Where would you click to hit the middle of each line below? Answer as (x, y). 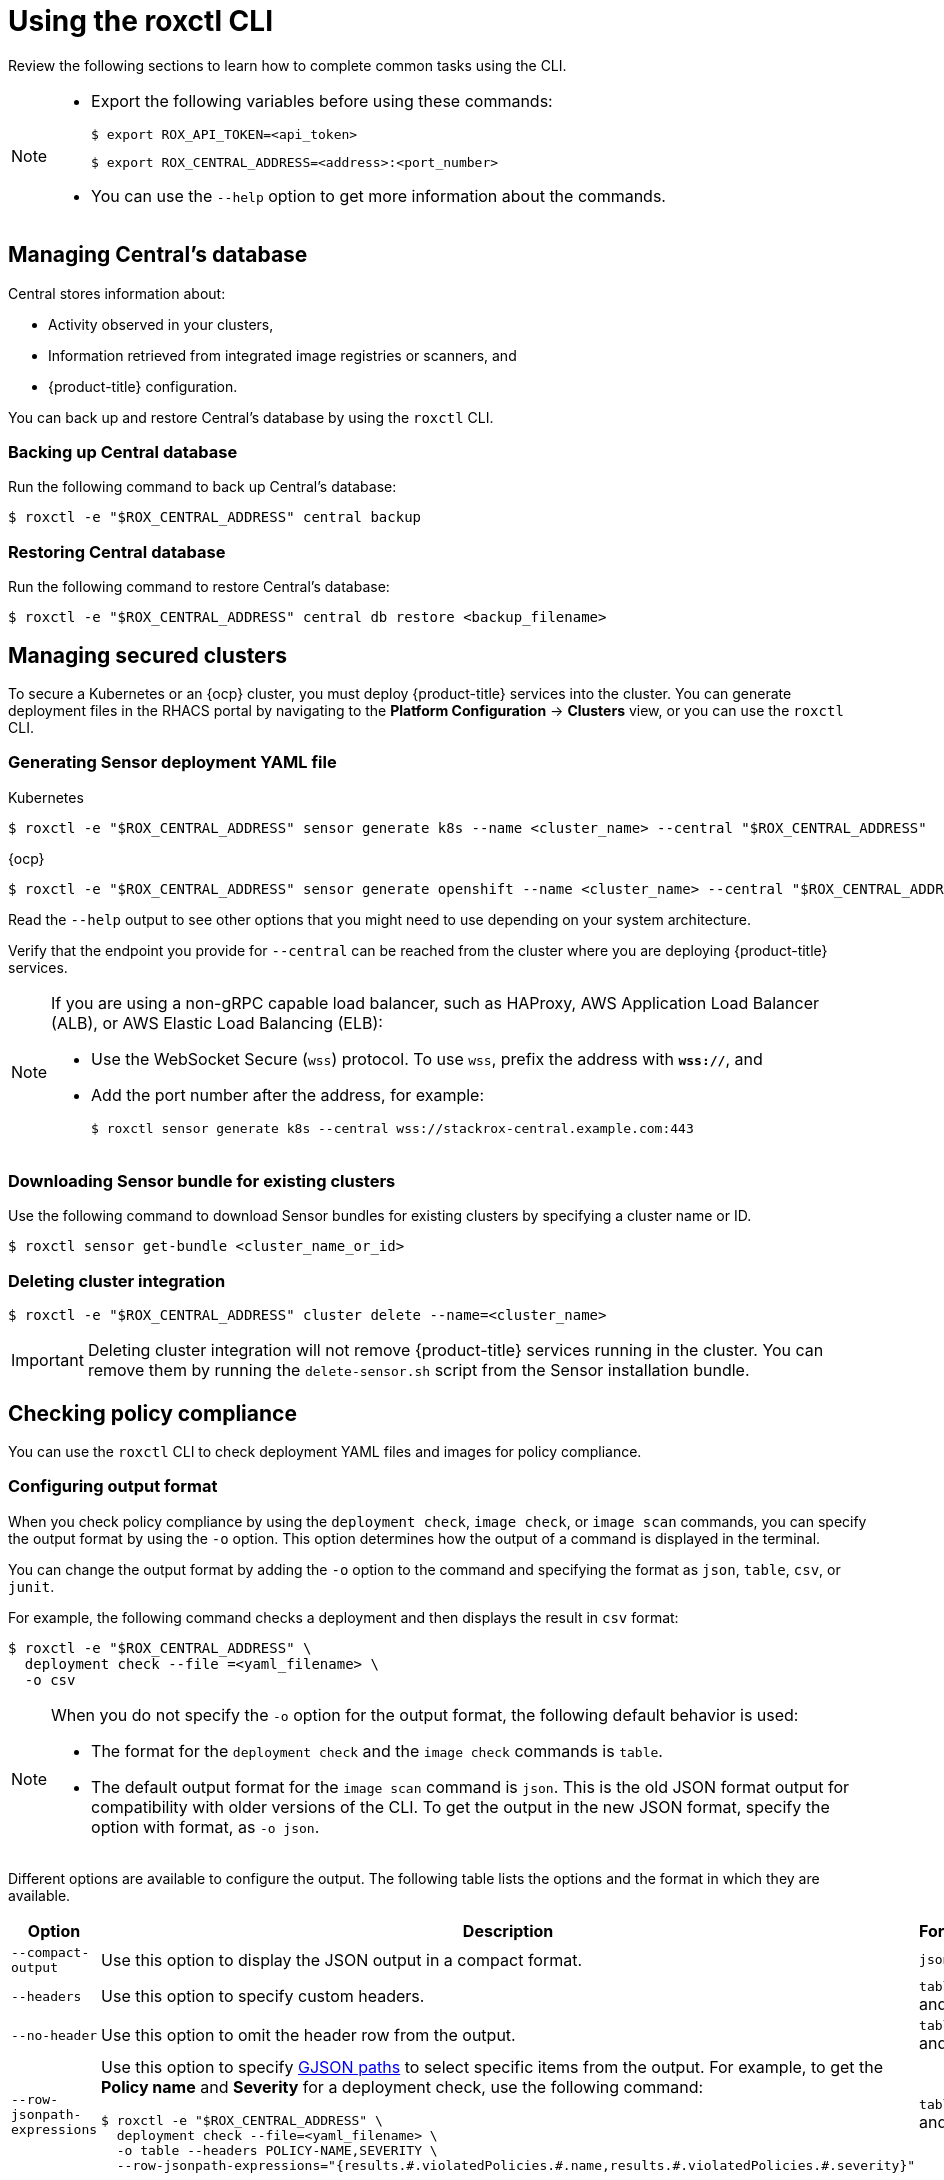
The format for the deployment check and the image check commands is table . (377, 1750)
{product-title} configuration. (143, 386)
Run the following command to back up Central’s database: (202, 487)
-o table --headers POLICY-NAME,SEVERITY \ (277, 2150)
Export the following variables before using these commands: (322, 100)
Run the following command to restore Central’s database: (199, 587)
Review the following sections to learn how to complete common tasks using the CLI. (287, 65)
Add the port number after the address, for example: (288, 1094)
